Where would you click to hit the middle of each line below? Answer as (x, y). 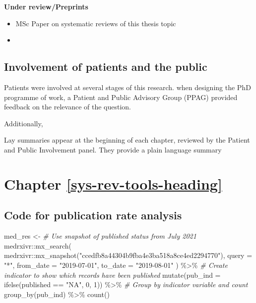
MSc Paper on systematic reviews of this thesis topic (96, 23)
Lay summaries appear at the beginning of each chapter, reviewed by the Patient (127, 140)
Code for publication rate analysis (93, 215)
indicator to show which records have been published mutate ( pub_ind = (112, 275)
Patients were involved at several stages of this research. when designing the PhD (128, 87)
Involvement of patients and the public (106, 67)
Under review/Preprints (46, 6)
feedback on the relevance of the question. (67, 107)
